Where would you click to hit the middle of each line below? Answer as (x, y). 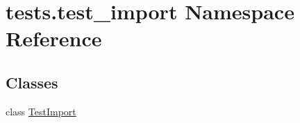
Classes (32, 82)
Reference (54, 38)
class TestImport (41, 111)
